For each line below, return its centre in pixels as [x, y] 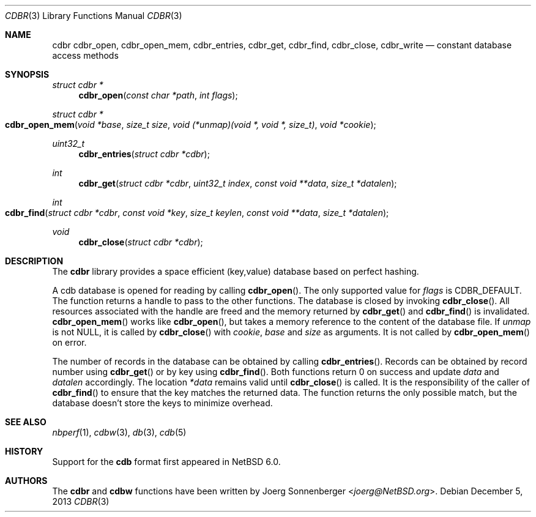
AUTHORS [26, 481]
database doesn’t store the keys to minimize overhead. [162, 403]
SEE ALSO [26, 422]
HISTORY [24, 451]
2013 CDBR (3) [81, 501]
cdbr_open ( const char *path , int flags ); [158, 95]
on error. [69, 342]
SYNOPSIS [27, 74]
